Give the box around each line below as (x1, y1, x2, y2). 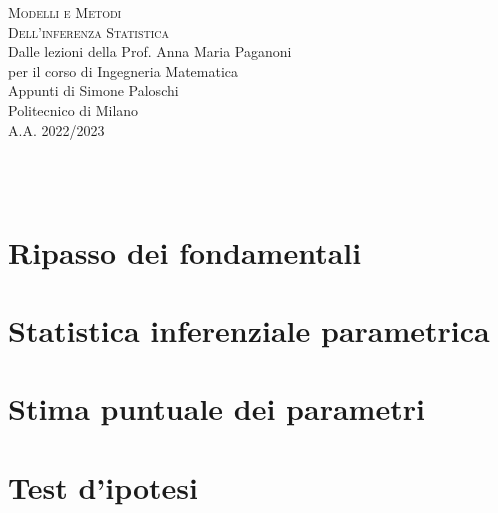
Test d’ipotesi (8, 466, 198, 507)
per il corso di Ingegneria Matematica (8, 60, 239, 81)
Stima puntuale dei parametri (8, 388, 425, 429)
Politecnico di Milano (8, 99, 139, 120)
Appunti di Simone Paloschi (8, 80, 179, 101)
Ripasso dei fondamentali (8, 231, 362, 272)
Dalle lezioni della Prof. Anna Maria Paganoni (8, 41, 292, 62)
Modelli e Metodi (8, 2, 122, 22)
